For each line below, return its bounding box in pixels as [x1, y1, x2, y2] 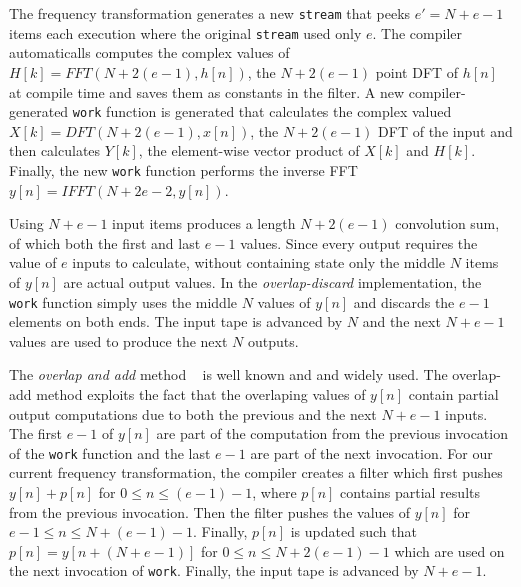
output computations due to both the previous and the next [9, 403, 377, 424]
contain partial [408, 384, 499, 404]
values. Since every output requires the [240, 232, 478, 253]
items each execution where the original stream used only [9, 22, 362, 43]
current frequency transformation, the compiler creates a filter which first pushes [9, 462, 503, 483]
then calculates [9, 140, 101, 161]
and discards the [353, 291, 455, 312]
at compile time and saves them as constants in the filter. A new [9, 81, 405, 102]
